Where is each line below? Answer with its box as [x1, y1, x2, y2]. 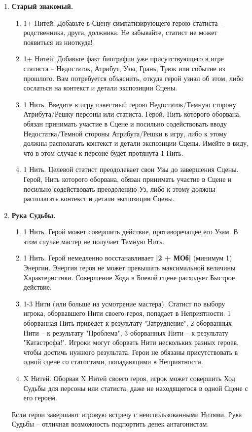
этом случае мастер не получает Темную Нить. [23, 236, 164, 246]
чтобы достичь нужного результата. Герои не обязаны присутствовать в [23, 346, 238, 357]
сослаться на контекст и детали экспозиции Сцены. [23, 83, 178, 93]
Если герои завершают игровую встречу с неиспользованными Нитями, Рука [11, 409, 242, 419]
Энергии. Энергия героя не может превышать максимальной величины [23, 262, 236, 273]
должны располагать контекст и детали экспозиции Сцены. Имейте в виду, [23, 138, 249, 148]
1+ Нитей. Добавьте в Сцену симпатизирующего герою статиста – [23, 17, 224, 28]
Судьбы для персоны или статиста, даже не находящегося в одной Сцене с [23, 383, 248, 393]
